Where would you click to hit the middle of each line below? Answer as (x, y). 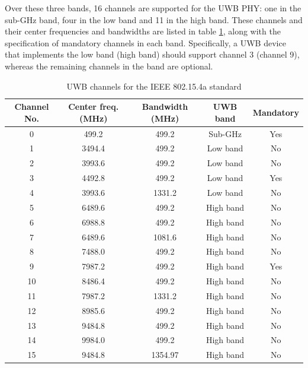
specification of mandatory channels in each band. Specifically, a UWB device (145, 42)
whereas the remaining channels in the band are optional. (109, 66)
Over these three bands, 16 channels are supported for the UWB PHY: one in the (153, 8)
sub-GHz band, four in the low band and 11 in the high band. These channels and (154, 19)
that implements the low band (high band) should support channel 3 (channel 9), (152, 54)
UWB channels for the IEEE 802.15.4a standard (154, 86)
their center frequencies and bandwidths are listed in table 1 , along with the (143, 31)
